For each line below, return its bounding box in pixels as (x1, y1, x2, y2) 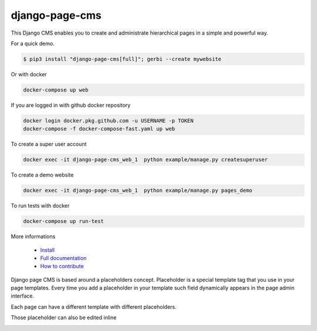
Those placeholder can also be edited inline (11, 314, 117, 321)
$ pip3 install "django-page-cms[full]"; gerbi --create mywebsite (23, 56, 222, 62)
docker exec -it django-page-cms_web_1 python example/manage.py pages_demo (23, 187, 252, 194)
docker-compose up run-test (23, 218, 104, 225)
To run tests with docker (11, 202, 70, 210)
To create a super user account (11, 141, 87, 148)
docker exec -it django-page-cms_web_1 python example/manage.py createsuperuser (23, 156, 268, 163)
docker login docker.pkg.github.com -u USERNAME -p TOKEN (23, 117, 194, 124)
